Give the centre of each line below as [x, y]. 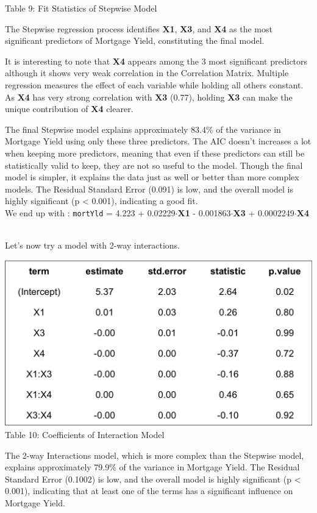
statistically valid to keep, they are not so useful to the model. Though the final [154, 165]
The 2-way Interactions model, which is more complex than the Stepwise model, [155, 455]
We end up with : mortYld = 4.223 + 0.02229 [90, 212]
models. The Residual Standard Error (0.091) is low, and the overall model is [149, 189]
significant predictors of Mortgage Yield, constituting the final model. [135, 41]
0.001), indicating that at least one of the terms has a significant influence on [149, 491]
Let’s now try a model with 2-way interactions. [93, 245]
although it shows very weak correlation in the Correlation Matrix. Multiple [147, 73]
